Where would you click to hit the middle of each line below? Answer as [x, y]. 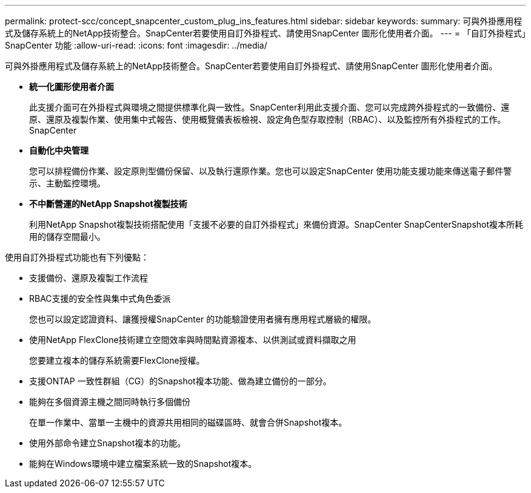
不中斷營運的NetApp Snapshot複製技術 [108, 204]
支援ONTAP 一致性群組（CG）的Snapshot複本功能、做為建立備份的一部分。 [180, 381]
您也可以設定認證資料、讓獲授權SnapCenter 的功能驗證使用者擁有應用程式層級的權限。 [203, 319]
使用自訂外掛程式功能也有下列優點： [77, 257]
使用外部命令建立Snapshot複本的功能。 [108, 443]
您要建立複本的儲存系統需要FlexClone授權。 [117, 360]
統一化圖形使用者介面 [72, 87]
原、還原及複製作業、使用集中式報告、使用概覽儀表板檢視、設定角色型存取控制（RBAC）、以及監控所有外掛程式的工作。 [268, 119]
